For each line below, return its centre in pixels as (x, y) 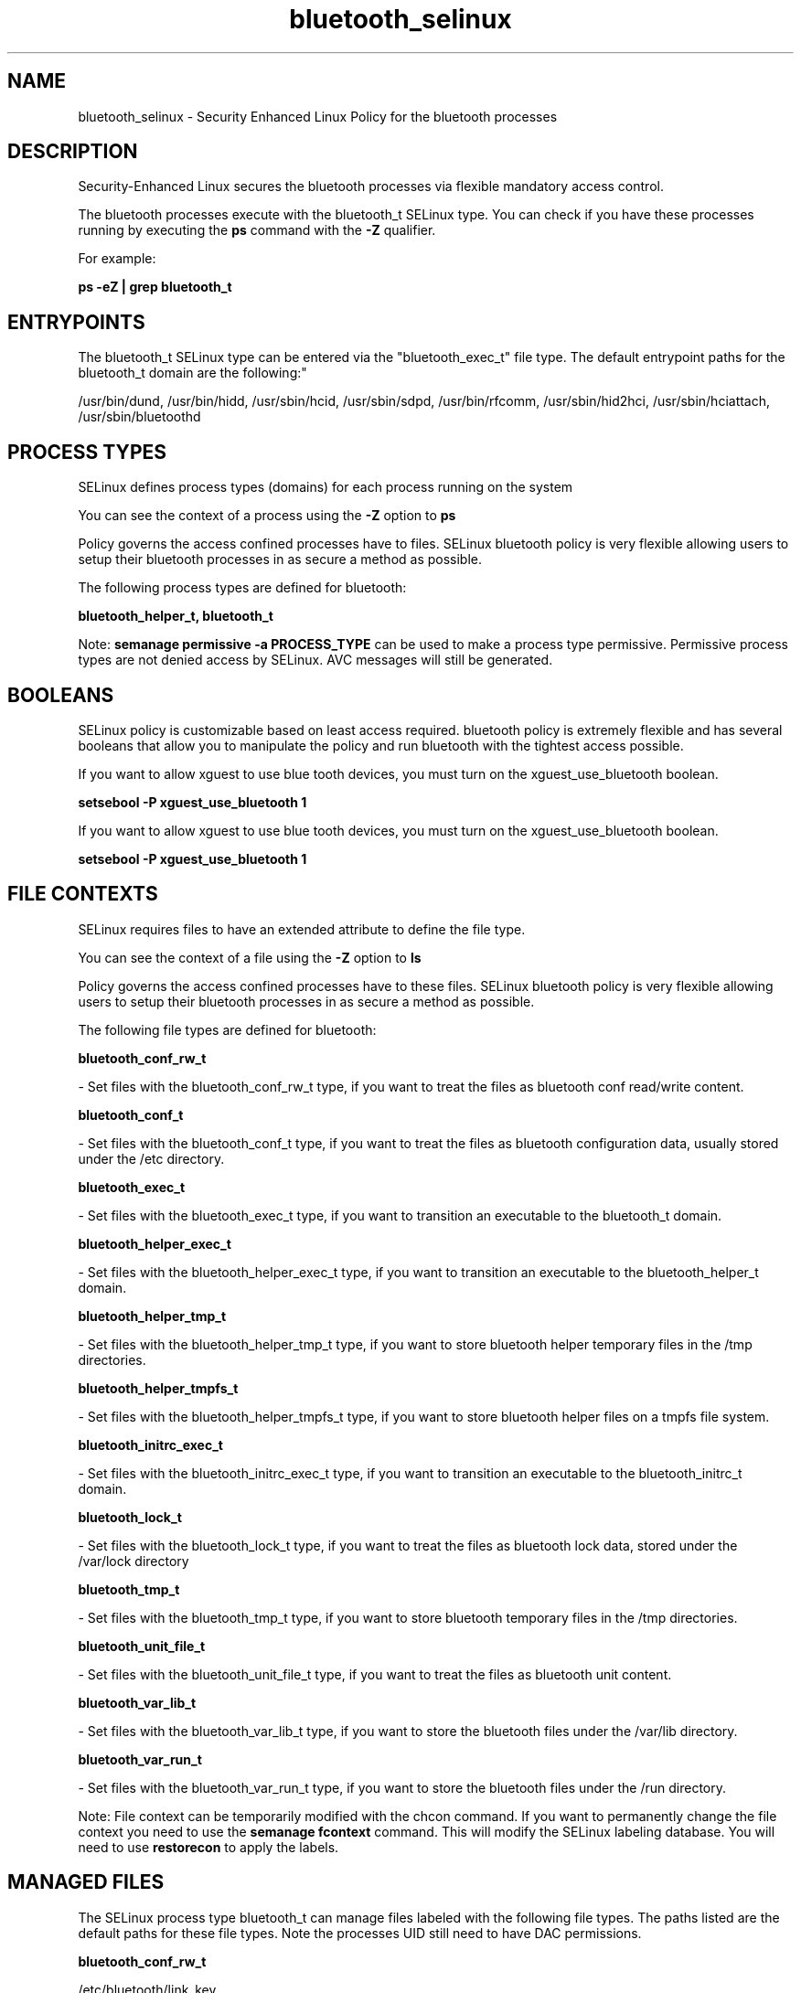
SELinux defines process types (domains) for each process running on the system (326, 487)
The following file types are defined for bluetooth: (227, 1029)
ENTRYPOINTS (76, 322)
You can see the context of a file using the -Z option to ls (250, 957)
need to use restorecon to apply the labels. (208, 1847)
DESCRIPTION (73, 152)
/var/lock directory (133, 1561)
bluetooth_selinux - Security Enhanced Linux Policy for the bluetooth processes (318, 116)
